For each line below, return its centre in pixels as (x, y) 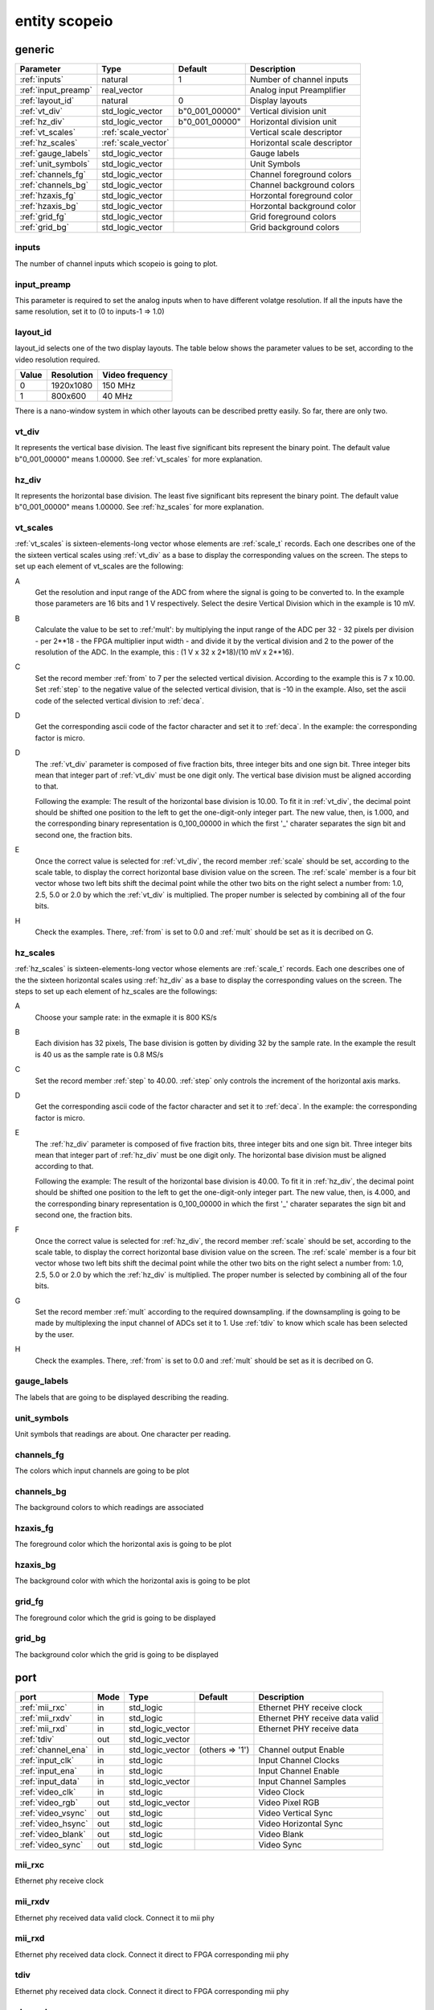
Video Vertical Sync (296, 1813)
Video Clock (281, 1791)
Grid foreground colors (293, 217)
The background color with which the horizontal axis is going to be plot (133, 1581)
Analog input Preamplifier (298, 90)
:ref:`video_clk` (48, 1791)
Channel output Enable (301, 1750)
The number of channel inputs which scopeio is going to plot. (117, 263)
